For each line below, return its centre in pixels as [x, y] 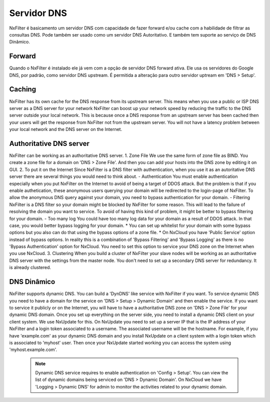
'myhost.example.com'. [33, 349]
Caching [23, 89]
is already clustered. [30, 267]
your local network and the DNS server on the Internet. [66, 129]
